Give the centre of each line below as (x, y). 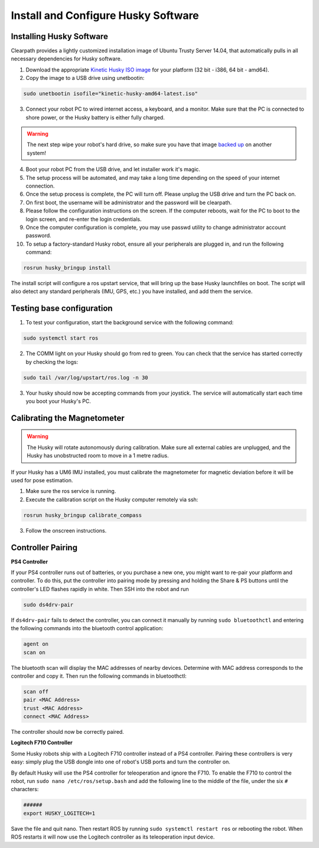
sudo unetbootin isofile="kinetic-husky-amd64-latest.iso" (110, 94)
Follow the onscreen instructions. (66, 530)
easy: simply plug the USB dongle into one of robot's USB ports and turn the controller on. (121, 762)
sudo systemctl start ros (61, 338)
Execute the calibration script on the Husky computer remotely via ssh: (112, 499)
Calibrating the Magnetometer (68, 418)
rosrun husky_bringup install (67, 268)
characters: (25, 789)
